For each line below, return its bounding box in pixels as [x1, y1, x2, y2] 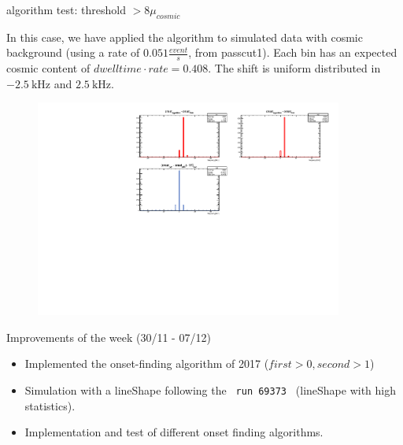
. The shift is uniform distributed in [208, 60, 381, 76]
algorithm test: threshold [6, 2, 126, 17]
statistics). [24, 397, 76, 413]
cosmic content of [6, 60, 91, 76]
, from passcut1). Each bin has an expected [188, 44, 397, 61]
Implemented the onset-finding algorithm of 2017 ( [24, 355, 269, 372]
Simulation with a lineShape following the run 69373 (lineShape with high [24, 381, 397, 398]
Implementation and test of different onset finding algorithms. [24, 424, 324, 440]
